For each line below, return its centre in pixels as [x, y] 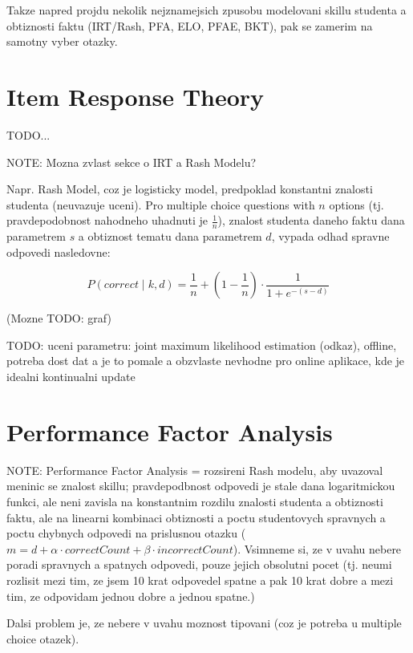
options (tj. [356, 204]
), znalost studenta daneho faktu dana [311, 220]
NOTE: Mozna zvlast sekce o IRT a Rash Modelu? [132, 162]
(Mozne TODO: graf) [59, 318]
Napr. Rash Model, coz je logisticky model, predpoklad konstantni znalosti [190, 189]
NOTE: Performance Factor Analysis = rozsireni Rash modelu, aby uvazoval [195, 470]
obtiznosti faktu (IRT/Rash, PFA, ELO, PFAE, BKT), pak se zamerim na [190, 25]
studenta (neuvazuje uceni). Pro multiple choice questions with [161, 204]
